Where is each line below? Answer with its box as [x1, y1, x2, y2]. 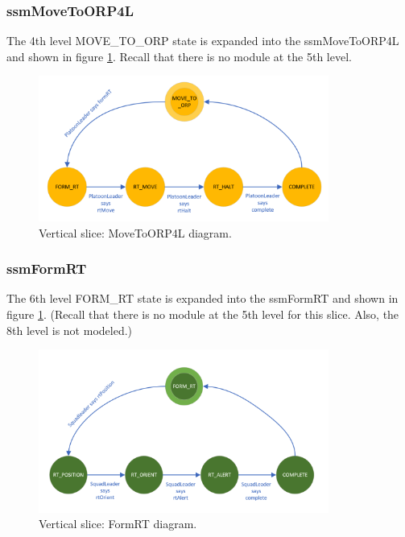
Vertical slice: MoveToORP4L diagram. [39, 224, 232, 241]
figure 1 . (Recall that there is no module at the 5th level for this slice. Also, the [6, 305, 399, 322]
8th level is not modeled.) [6, 321, 133, 338]
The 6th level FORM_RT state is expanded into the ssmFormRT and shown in [6, 290, 399, 307]
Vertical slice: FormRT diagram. [39, 515, 197, 532]
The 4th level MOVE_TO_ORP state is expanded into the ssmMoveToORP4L [6, 32, 399, 49]
